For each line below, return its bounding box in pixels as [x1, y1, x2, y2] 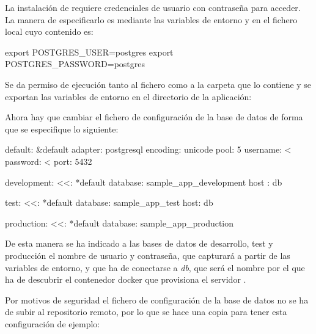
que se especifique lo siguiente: [5, 122, 119, 135]
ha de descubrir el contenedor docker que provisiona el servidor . [5, 273, 246, 286]
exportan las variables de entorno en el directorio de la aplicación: [5, 90, 252, 103]
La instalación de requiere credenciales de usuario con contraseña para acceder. [5, 1, 301, 13]
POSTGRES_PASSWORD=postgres [5, 57, 145, 70]
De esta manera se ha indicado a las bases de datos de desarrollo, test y [5, 237, 273, 250]
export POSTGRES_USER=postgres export [5, 45, 174, 58]
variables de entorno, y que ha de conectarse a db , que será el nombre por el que [5, 261, 305, 274]
